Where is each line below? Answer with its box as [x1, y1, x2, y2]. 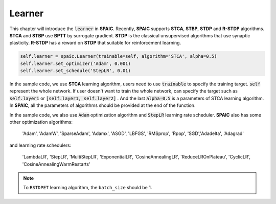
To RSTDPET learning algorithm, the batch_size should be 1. [23, 185, 152, 191]
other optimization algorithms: [9, 119, 73, 125]
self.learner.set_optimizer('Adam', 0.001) [20, 60, 131, 66]
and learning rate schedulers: [9, 142, 72, 148]
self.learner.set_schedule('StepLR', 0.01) [20, 68, 131, 74]
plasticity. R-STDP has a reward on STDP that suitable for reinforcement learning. [9, 40, 181, 46]
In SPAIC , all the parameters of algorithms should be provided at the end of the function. [9, 102, 196, 108]
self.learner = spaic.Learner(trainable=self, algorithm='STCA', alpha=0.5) [20, 54, 217, 59]
